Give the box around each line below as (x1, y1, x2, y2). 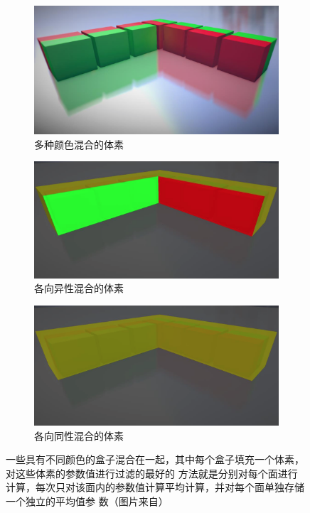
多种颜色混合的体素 (34, 136, 124, 151)
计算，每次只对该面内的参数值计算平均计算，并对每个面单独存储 (6, 480, 304, 495)
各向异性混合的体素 (34, 281, 124, 296)
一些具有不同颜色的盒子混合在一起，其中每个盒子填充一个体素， (6, 452, 304, 467)
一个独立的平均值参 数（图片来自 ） (6, 493, 169, 508)
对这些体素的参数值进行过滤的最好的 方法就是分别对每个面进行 (6, 465, 298, 480)
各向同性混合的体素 (34, 428, 124, 443)
